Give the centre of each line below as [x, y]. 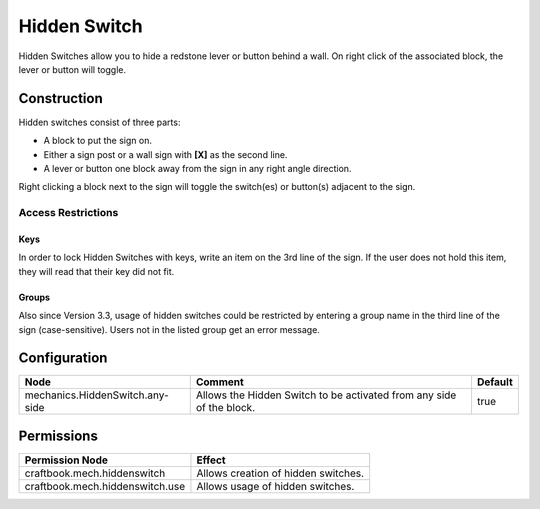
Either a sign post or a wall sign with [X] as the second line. [165, 154]
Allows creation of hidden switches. [280, 473]
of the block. [225, 408]
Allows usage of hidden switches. [275, 486]
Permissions [58, 435]
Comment [219, 382]
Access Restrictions [68, 213]
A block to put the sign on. [97, 141]
